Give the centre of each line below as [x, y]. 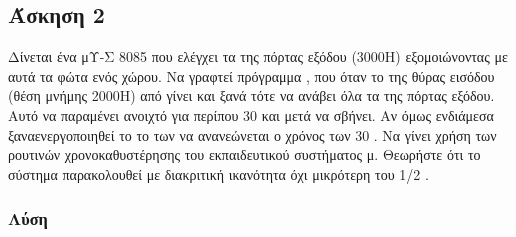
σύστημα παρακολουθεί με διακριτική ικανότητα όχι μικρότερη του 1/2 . [218, 173]
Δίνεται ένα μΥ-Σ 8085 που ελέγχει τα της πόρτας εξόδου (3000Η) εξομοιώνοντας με [258, 56]
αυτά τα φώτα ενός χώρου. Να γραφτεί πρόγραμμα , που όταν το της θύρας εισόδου [251, 75]
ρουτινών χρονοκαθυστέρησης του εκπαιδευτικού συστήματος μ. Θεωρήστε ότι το [244, 154]
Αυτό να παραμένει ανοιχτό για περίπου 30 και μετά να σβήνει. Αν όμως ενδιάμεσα [251, 114]
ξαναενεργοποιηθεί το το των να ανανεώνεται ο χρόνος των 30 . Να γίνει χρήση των [252, 134]
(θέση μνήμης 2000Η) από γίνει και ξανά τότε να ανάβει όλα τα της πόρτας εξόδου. [251, 95]
